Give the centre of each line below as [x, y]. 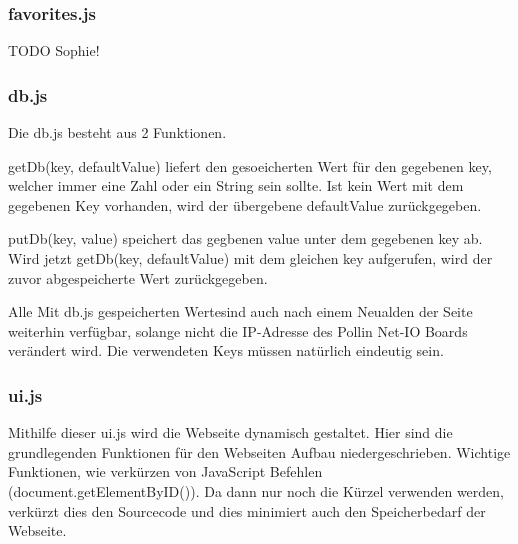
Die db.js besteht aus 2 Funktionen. [117, 132]
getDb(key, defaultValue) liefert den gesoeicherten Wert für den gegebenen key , [250, 165]
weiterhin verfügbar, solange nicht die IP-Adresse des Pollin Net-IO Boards [238, 330]
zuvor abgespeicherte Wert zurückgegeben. [138, 277]
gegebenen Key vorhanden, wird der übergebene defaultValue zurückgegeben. [245, 204]
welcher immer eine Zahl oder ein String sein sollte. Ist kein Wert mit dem [236, 185]
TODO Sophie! [54, 50]
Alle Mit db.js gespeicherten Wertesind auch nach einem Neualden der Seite [240, 311]
